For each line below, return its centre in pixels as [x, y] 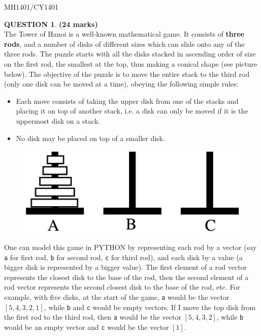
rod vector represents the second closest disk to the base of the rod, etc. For [122, 287]
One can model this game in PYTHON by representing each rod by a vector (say [130, 247]
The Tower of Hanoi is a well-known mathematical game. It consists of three [124, 34]
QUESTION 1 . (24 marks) [51, 24]
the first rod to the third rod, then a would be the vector [93, 317]
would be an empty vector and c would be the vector [87, 327]
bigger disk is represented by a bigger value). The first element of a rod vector [126, 267]
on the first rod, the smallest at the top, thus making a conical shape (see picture [131, 63]
